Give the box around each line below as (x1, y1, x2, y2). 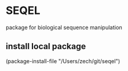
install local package (6, 41, 86, 52)
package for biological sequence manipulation (6, 24, 123, 31)
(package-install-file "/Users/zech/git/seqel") (6, 57, 121, 64)
